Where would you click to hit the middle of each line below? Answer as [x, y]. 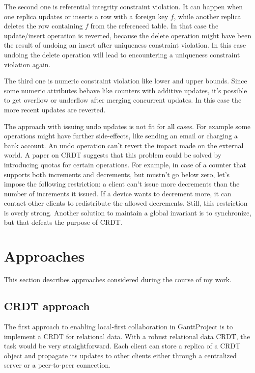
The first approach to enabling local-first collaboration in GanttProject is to [118, 326]
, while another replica [207, 16]
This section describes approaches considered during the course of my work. [118, 280]
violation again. [27, 64]
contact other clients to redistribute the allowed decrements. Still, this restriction [126, 203]
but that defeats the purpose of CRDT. [63, 222]
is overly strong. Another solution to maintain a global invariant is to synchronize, [128, 212]
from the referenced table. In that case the [155, 26]
